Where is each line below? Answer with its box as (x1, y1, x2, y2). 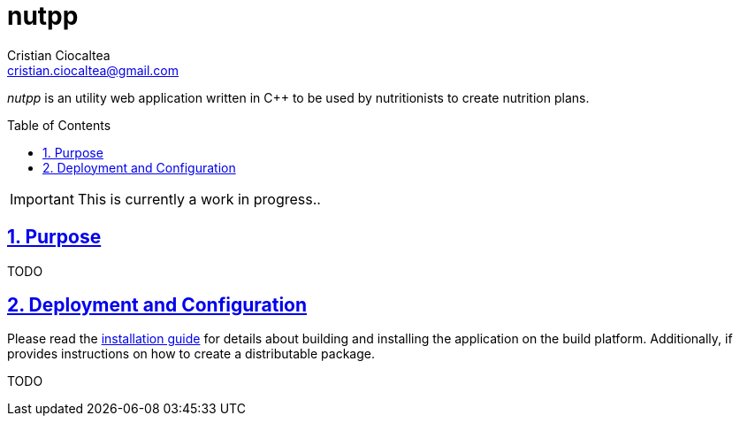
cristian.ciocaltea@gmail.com (7, 62, 179, 78)
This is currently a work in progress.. (77, 189, 321, 208)
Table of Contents (7, 117, 111, 133)
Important (10, 189, 74, 208)
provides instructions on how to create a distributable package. (7, 346, 375, 362)
